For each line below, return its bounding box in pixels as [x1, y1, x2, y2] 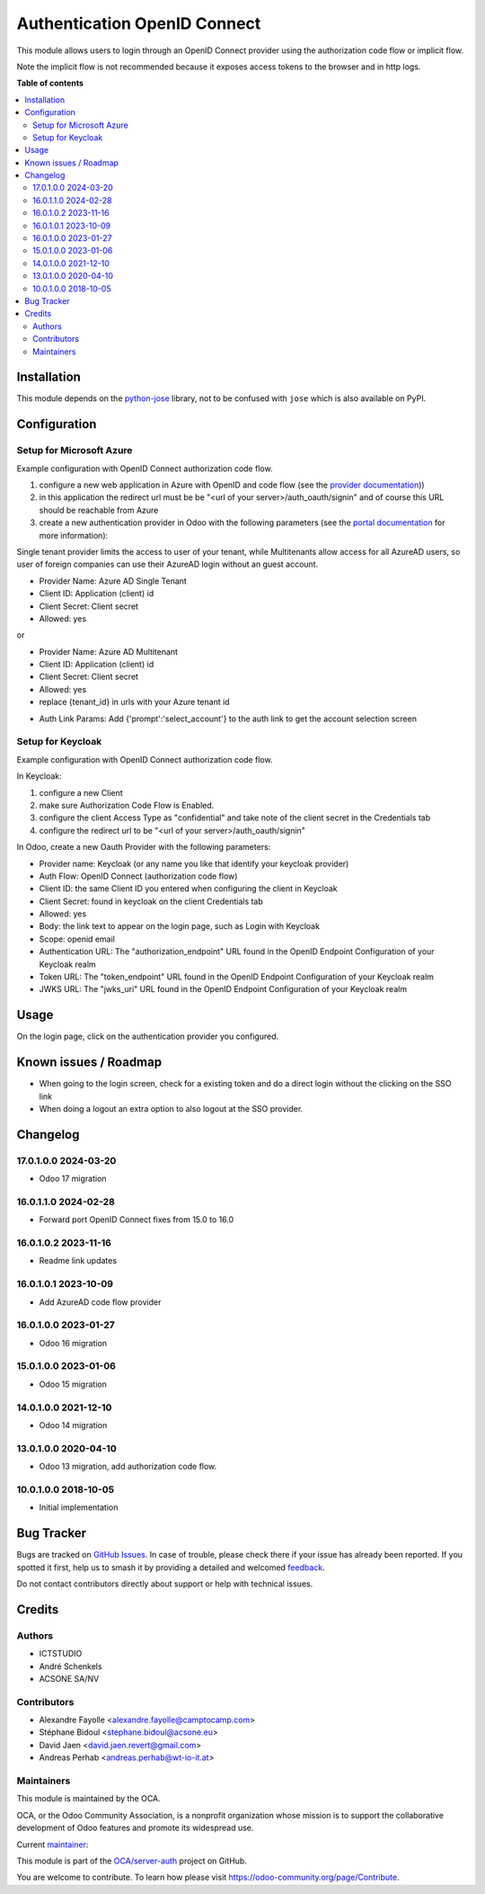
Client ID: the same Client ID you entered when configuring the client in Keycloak [39, 883, 338, 894]
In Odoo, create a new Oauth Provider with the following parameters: [16, 842, 271, 853]
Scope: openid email [39, 934, 116, 944]
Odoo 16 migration [39, 1337, 108, 1348]
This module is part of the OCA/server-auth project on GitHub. [16, 1855, 247, 1866]
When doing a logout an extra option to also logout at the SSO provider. [39, 1103, 304, 1114]
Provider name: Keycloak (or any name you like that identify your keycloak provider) [39, 858, 349, 869]
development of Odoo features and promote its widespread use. [16, 1822, 254, 1834]
